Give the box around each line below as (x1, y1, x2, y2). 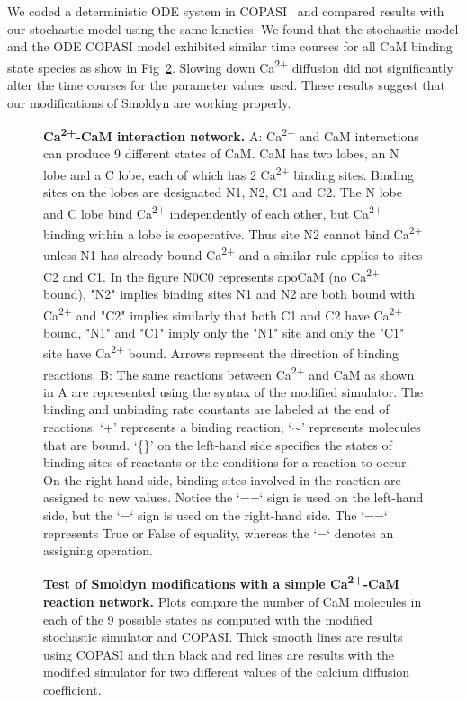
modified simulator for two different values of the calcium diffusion (43, 662, 410, 681)
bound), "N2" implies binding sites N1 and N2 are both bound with (43, 283, 415, 302)
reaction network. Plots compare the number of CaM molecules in (43, 592, 422, 611)
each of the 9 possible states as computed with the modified (43, 609, 372, 628)
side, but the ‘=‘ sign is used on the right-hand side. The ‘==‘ (43, 506, 388, 524)
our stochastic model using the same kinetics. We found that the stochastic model (7, 19, 459, 38)
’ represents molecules (300, 418, 421, 436)
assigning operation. (43, 541, 153, 560)
